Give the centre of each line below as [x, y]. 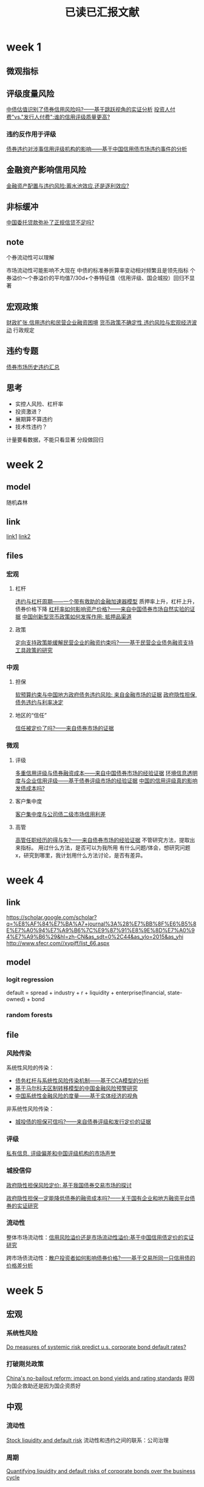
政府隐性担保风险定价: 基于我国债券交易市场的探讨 [69, 1185]
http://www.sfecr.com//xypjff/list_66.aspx [58, 943]
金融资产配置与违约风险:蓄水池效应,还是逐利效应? [68, 186]
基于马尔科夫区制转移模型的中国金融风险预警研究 [76, 1088]
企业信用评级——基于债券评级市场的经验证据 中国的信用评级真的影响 [112, 781]
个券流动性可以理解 [30, 258]
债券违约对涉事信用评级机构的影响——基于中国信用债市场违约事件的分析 [97, 149]
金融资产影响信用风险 [46, 170]
